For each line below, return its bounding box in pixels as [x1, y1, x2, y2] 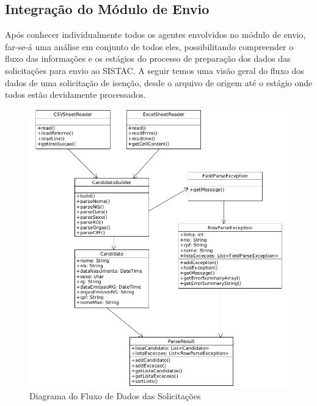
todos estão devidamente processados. [5, 88, 146, 101]
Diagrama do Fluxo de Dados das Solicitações [29, 389, 201, 402]
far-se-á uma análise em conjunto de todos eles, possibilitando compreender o [5, 40, 294, 53]
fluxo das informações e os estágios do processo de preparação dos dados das [5, 52, 291, 65]
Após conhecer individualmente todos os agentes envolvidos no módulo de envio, [5, 28, 306, 41]
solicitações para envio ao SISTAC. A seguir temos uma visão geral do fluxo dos [5, 64, 304, 76]
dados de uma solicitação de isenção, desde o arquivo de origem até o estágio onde [5, 76, 313, 89]
